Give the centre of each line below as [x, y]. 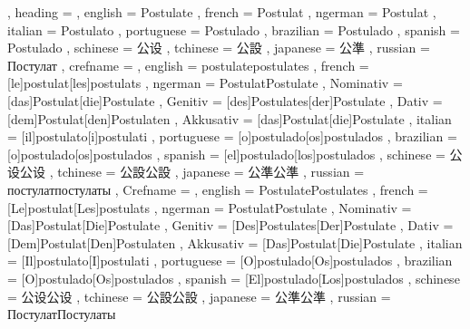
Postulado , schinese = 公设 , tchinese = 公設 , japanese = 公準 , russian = [219, 48]
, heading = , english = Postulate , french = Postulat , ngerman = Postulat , [222, 12]
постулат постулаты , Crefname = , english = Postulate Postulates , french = [218, 189]
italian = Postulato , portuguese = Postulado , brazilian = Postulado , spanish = [234, 29]
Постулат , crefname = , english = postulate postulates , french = [188, 65]
